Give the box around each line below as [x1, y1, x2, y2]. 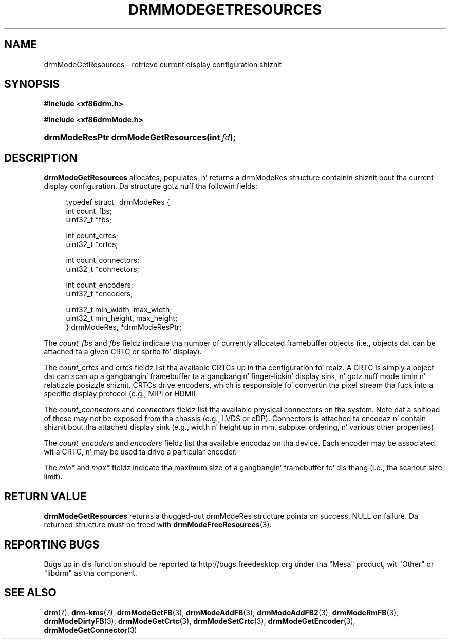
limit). [44, 472, 63, 481]
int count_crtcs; [66, 231, 119, 240]
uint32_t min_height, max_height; [66, 314, 178, 323]
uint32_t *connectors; [66, 264, 139, 274]
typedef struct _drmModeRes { [66, 198, 170, 207]
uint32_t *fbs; [66, 215, 112, 224]
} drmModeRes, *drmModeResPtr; [66, 323, 182, 332]
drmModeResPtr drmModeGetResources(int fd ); [44, 132, 236, 143]
